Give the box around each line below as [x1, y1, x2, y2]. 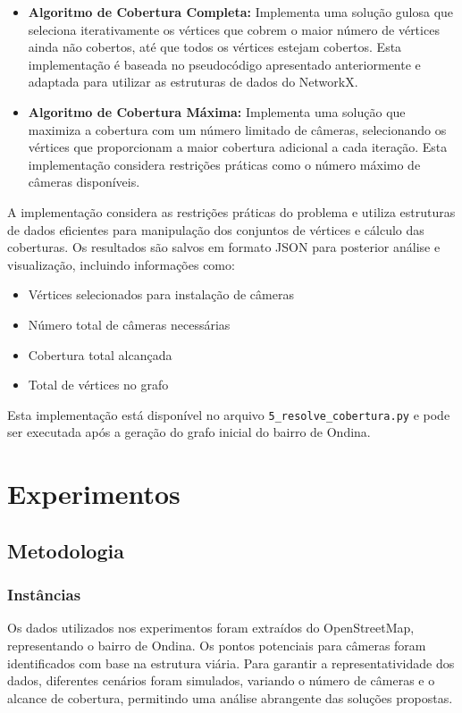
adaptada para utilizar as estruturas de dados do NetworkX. [28, 72, 358, 91]
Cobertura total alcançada [28, 345, 172, 364]
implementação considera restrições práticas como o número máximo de [28, 155, 421, 173]
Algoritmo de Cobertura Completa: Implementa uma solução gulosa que [28, 3, 454, 21]
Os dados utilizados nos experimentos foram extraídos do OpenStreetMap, [7, 618, 415, 637]
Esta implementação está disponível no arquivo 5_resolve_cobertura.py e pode [7, 405, 450, 424]
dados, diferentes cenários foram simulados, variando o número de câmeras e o [7, 671, 435, 690]
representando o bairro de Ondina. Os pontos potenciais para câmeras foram [7, 635, 426, 654]
